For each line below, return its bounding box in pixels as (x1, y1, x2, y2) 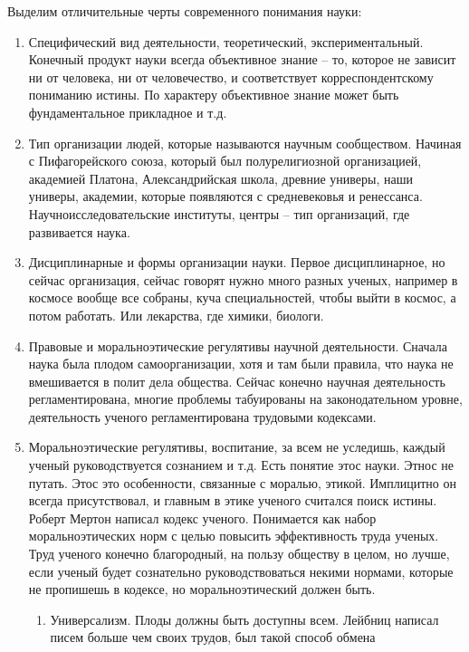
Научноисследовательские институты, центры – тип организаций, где (28, 204, 410, 223)
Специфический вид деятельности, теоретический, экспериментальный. (28, 32, 424, 51)
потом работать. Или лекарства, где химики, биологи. (28, 305, 324, 324)
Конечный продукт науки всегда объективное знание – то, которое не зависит (28, 50, 456, 69)
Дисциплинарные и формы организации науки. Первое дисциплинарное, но (28, 253, 445, 272)
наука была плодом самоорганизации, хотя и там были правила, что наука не (28, 354, 454, 373)
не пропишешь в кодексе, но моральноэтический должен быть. (28, 580, 376, 599)
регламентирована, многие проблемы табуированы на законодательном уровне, (28, 389, 463, 408)
